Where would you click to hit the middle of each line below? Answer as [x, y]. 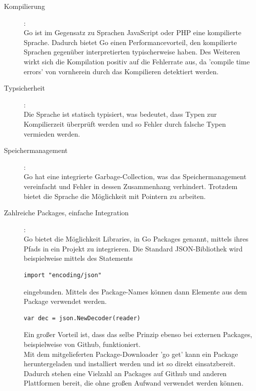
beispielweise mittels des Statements [78, 258]
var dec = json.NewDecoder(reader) [82, 318]
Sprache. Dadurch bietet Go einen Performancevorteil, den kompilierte [130, 42]
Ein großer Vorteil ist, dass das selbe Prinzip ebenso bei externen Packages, [138, 334]
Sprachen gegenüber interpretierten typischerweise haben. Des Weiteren [132, 52]
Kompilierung [24, 6]
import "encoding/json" [63, 275]
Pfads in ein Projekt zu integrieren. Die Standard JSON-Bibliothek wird [133, 248]
